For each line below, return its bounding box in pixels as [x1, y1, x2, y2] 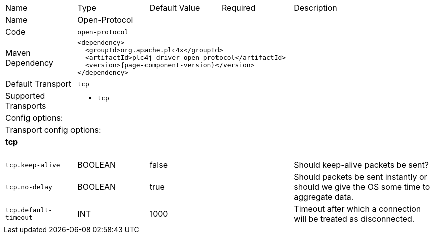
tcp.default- [5, 206, 52, 214]
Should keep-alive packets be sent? [294, 160, 429, 170]
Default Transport [5, 78, 72, 89]
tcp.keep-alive [5, 161, 60, 169]
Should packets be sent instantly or [294, 172, 427, 182]
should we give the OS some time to [294, 182, 430, 192]
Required [221, 3, 256, 13]
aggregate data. [294, 192, 354, 202]
